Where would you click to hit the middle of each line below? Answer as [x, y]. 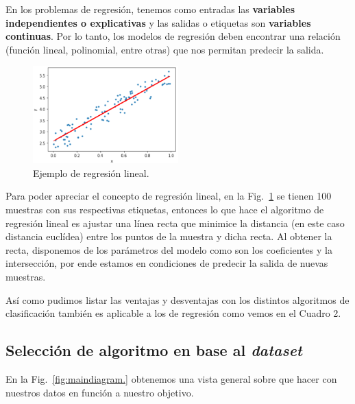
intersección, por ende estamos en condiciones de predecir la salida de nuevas [167, 263]
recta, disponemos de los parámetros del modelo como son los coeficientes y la [169, 249]
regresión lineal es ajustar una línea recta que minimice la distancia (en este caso [175, 223]
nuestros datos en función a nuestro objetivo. [100, 392]
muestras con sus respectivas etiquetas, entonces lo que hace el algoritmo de [165, 209]
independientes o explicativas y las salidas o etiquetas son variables [158, 22]
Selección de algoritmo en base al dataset [154, 350]
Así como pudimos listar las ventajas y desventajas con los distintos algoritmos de [177, 299]
